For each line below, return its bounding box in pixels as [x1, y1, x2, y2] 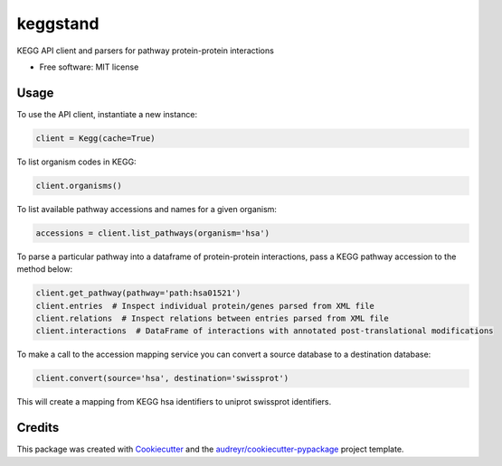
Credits [16, 420, 60, 435]
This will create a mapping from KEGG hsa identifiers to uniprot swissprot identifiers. [16, 396, 332, 407]
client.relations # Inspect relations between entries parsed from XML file [35, 312, 389, 323]
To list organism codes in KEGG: [16, 156, 137, 167]
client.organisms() [35, 181, 122, 191]
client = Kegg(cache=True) [35, 133, 156, 144]
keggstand [16, 14, 99, 33]
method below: [16, 264, 72, 275]
